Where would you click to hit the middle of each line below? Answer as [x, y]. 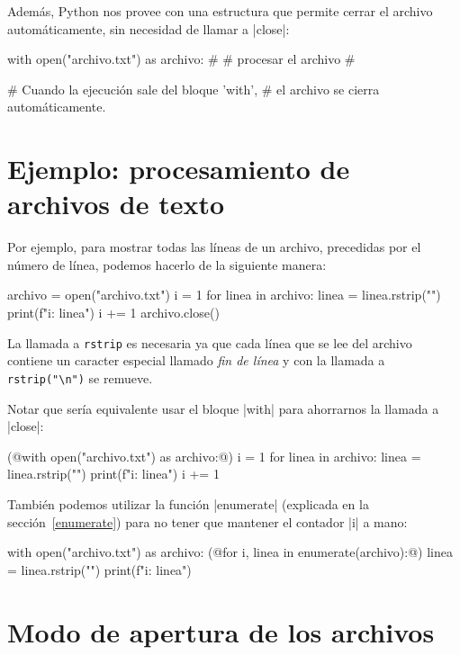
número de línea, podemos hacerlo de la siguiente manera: [167, 264]
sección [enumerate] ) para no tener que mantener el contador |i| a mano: [207, 521]
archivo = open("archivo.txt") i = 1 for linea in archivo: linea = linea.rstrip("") [224, 295]
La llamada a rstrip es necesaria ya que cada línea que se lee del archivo [210, 342]
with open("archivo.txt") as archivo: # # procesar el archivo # [181, 59]
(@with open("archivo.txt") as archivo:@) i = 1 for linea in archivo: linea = [214, 456]
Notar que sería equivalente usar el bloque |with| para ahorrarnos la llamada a [223, 408]
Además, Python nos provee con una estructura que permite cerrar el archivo [220, 11]
